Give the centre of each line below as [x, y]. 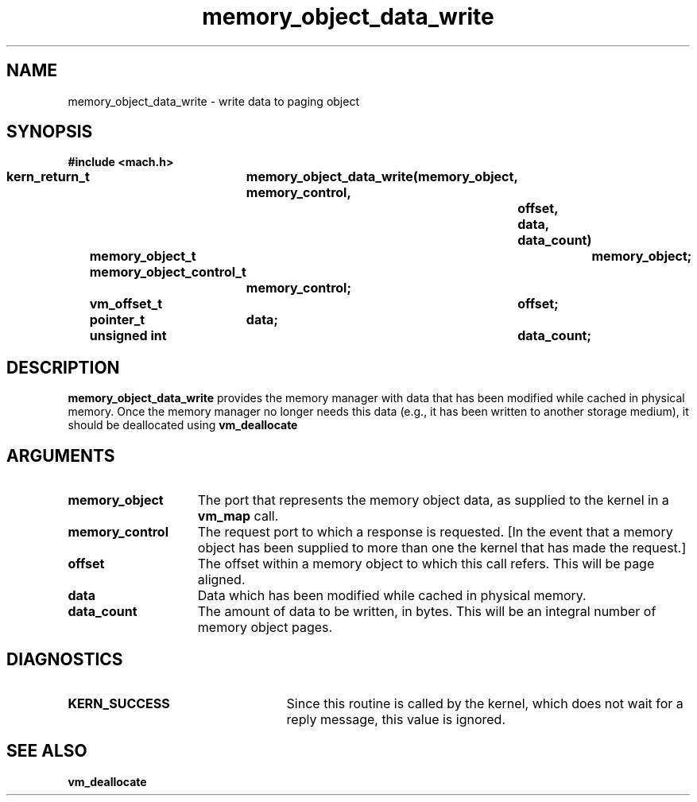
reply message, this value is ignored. [396, 719]
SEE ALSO [47, 751]
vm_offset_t [126, 304]
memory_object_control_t [168, 272]
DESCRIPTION [63, 367]
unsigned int [128, 336]
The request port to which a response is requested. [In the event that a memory [435, 532]
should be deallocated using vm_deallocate [183, 425]
